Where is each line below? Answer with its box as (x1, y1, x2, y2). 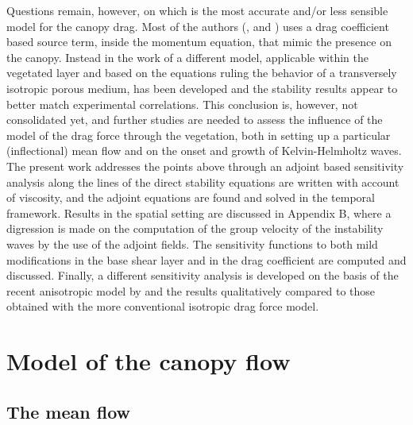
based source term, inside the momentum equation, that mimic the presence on (6, 33, 392, 50)
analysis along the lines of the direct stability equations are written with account (6, 173, 399, 190)
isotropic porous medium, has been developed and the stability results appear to (6, 79, 398, 96)
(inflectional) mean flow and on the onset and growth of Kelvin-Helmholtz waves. (6, 142, 402, 159)
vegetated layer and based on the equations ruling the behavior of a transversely (6, 64, 397, 81)
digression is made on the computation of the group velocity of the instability (6, 220, 384, 237)
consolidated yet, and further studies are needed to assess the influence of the (6, 111, 383, 128)
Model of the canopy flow (6, 345, 291, 377)
